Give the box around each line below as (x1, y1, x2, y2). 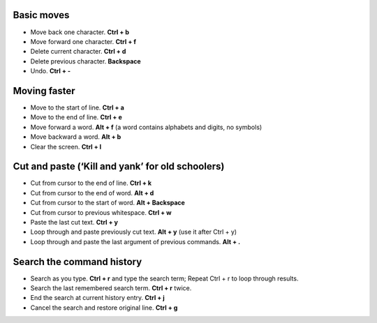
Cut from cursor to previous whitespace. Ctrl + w (30, 208, 172, 216)
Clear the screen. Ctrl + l (30, 142, 102, 151)
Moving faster (13, 84, 76, 97)
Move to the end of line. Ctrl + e (30, 113, 122, 121)
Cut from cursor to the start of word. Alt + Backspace (30, 199, 185, 207)
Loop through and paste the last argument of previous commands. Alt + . (30, 237, 241, 246)
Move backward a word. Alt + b (30, 133, 121, 141)
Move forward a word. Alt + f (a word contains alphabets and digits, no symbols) (30, 123, 263, 131)
